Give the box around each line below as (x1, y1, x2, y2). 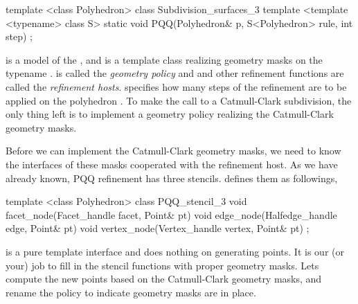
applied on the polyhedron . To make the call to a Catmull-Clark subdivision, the (6, 93, 352, 107)
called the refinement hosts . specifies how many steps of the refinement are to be (6, 79, 347, 93)
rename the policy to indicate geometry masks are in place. (6, 285, 256, 299)
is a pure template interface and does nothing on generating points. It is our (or (6, 244, 344, 258)
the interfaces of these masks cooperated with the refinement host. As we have (6, 157, 338, 171)
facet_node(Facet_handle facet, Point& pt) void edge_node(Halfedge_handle (6, 207, 337, 222)
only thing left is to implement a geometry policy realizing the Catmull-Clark (6, 107, 334, 121)
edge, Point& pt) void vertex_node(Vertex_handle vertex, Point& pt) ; (6, 221, 310, 235)
